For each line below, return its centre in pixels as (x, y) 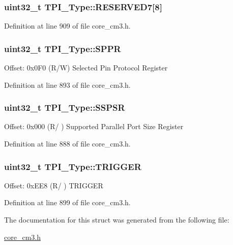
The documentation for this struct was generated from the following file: (117, 220)
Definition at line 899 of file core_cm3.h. (67, 202)
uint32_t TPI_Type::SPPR (63, 48)
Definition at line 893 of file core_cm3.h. (67, 84)
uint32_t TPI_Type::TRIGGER (73, 166)
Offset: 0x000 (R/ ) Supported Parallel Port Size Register (94, 126)
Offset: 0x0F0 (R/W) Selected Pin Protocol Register (86, 68)
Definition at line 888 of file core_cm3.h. (67, 144)
